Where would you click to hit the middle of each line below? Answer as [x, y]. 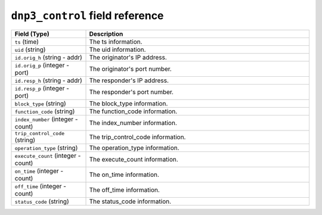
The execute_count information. [134, 159]
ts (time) [27, 42]
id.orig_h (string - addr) [49, 57]
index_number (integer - [46, 119]
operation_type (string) [46, 148]
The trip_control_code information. [137, 137]
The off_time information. [125, 189]
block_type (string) [41, 103]
